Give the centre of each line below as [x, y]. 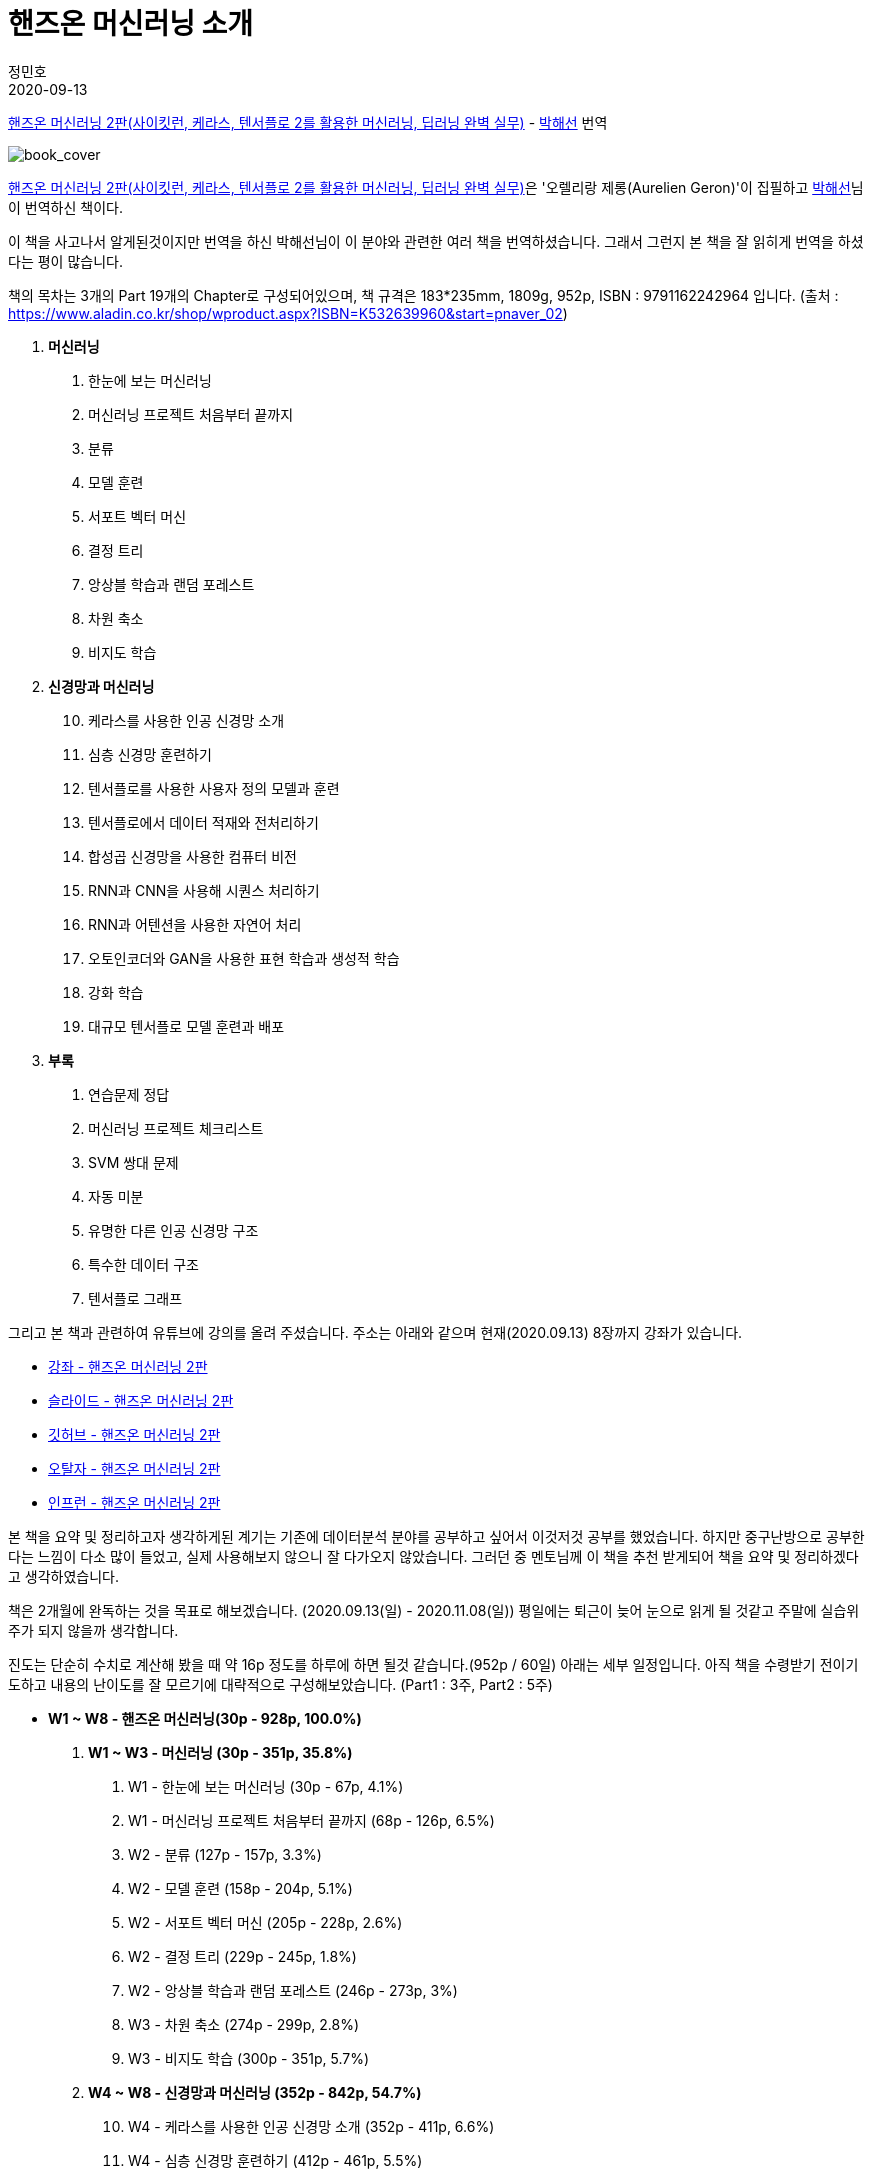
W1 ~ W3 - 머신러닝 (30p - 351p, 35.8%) [220, 1752]
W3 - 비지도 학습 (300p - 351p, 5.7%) [249, 2058]
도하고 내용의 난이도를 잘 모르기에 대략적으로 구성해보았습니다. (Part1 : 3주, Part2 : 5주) [280, 1684]
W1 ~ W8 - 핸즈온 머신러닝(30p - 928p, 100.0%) [205, 1718]
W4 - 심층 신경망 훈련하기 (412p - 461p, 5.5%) [275, 2160]
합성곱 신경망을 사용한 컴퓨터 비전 [192, 856]
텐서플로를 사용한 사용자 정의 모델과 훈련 [214, 788]
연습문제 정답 [129, 1094]
